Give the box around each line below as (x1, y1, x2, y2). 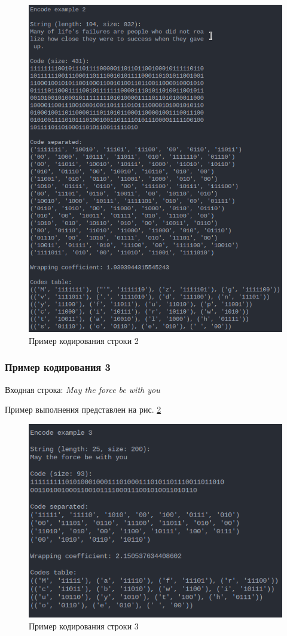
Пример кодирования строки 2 (29, 334, 139, 346)
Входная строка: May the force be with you (5, 383, 160, 395)
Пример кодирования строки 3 (29, 619, 139, 632)
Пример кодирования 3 (5, 360, 111, 374)
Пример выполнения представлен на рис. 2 (5, 403, 161, 416)
